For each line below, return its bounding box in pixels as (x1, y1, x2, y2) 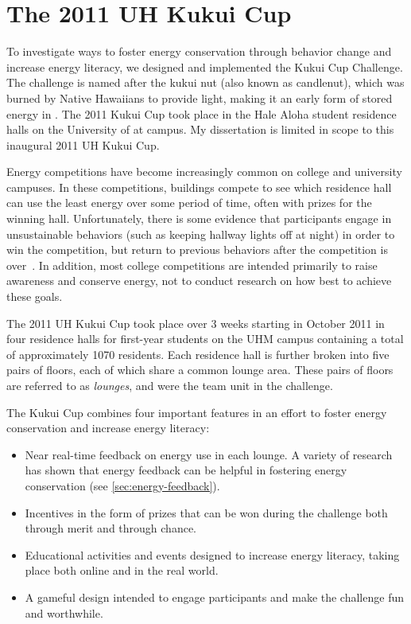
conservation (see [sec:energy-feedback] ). (25, 477, 220, 493)
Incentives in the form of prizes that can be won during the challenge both (25, 504, 388, 521)
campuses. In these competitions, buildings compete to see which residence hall (6, 178, 392, 195)
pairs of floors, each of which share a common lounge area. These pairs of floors (6, 361, 394, 378)
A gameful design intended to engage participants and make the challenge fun (25, 588, 404, 605)
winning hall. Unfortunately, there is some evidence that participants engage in (6, 210, 392, 227)
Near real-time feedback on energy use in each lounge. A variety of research (25, 446, 393, 462)
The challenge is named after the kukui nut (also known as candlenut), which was (6, 74, 405, 91)
